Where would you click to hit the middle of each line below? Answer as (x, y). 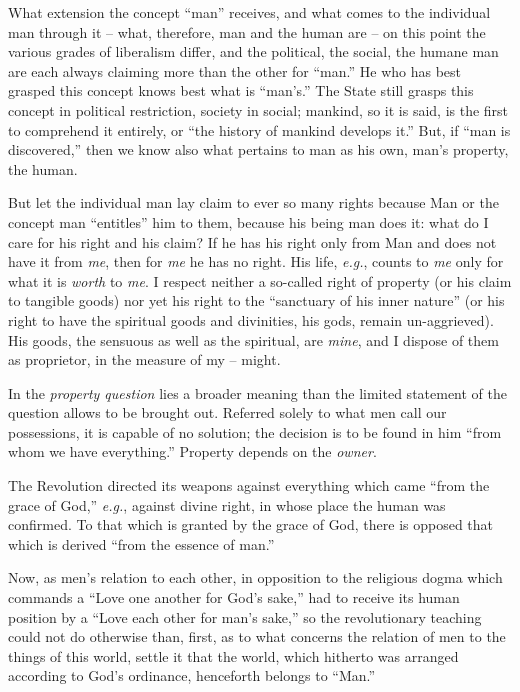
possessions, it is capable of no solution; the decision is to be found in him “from (255, 431)
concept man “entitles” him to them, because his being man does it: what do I (248, 221)
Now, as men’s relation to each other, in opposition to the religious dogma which (255, 577)
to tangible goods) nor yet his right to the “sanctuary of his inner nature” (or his (256, 300)
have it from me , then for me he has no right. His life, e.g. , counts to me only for (256, 261)
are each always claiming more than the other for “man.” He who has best (234, 70)
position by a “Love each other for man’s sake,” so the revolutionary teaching (245, 616)
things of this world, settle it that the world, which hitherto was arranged (233, 655)
